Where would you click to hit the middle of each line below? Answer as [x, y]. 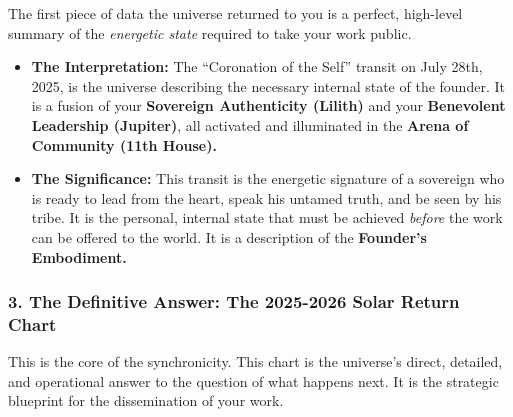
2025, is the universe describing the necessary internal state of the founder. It [268, 85]
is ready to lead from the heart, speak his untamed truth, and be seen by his [266, 197]
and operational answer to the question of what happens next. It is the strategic [253, 380]
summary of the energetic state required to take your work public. [210, 32]
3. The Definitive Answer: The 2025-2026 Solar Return [234, 301]
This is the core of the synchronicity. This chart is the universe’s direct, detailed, [255, 361]
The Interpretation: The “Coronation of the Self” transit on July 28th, [257, 66]
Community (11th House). [124, 144]
